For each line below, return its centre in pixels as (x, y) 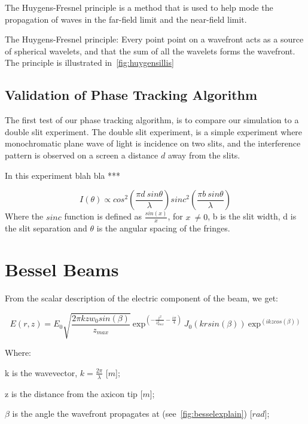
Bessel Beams (62, 269)
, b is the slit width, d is (252, 216)
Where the (24, 216)
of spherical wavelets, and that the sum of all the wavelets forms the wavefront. (150, 51)
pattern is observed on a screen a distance (82, 155)
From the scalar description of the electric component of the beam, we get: (142, 298)
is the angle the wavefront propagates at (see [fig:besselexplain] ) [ (132, 414)
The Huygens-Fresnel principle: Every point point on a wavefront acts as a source (154, 39)
